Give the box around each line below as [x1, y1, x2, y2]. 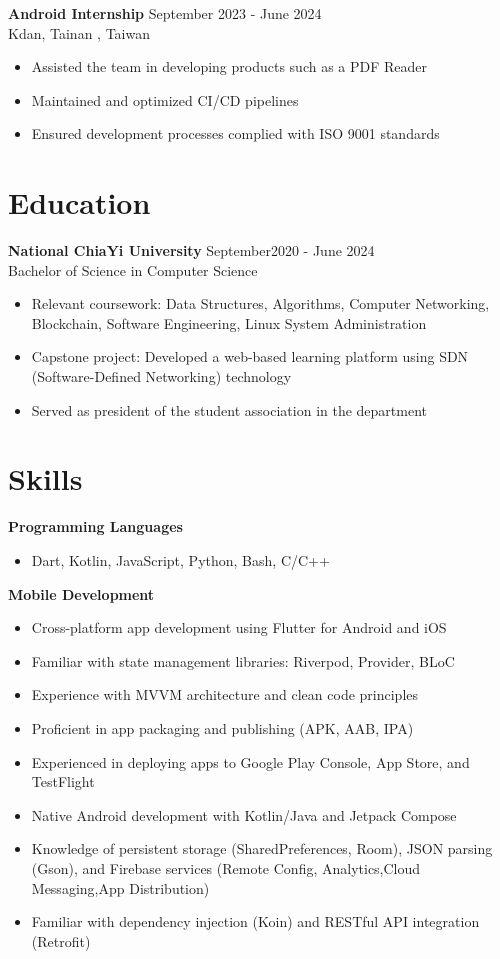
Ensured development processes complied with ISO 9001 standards [31, 123, 440, 144]
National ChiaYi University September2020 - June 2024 [8, 240, 375, 261]
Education [8, 182, 151, 223]
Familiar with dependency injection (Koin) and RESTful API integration [31, 911, 480, 932]
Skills [8, 458, 83, 499]
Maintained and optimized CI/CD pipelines [31, 89, 299, 110]
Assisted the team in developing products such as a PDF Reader [31, 56, 428, 77]
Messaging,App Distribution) [31, 877, 210, 898]
